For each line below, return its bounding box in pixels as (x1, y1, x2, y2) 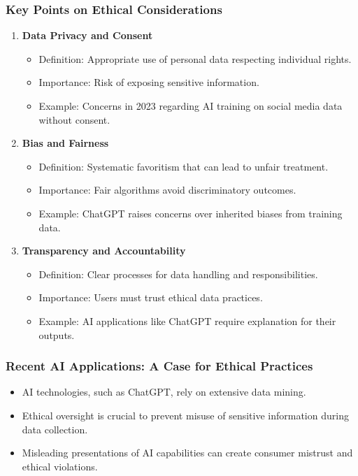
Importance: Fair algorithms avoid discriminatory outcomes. (38, 182, 296, 197)
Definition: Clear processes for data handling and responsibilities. (38, 266, 318, 281)
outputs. (38, 327, 75, 342)
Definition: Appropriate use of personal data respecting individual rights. (38, 51, 352, 66)
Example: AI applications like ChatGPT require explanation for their (38, 313, 336, 328)
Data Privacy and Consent (22, 28, 153, 43)
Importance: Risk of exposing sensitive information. (38, 75, 259, 89)
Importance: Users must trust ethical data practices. (38, 290, 263, 305)
